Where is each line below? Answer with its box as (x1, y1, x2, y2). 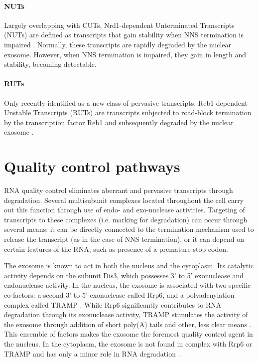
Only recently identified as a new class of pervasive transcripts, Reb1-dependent (4, 97, 248, 108)
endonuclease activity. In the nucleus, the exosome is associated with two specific (4, 280, 251, 290)
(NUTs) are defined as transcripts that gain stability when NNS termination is (4, 29, 244, 40)
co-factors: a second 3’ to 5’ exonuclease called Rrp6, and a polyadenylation (4, 290, 235, 300)
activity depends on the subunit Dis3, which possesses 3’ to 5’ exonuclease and (4, 270, 244, 280)
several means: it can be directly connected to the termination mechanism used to (4, 224, 254, 234)
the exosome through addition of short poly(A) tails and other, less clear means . (4, 319, 252, 329)
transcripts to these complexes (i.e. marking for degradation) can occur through (4, 214, 248, 224)
